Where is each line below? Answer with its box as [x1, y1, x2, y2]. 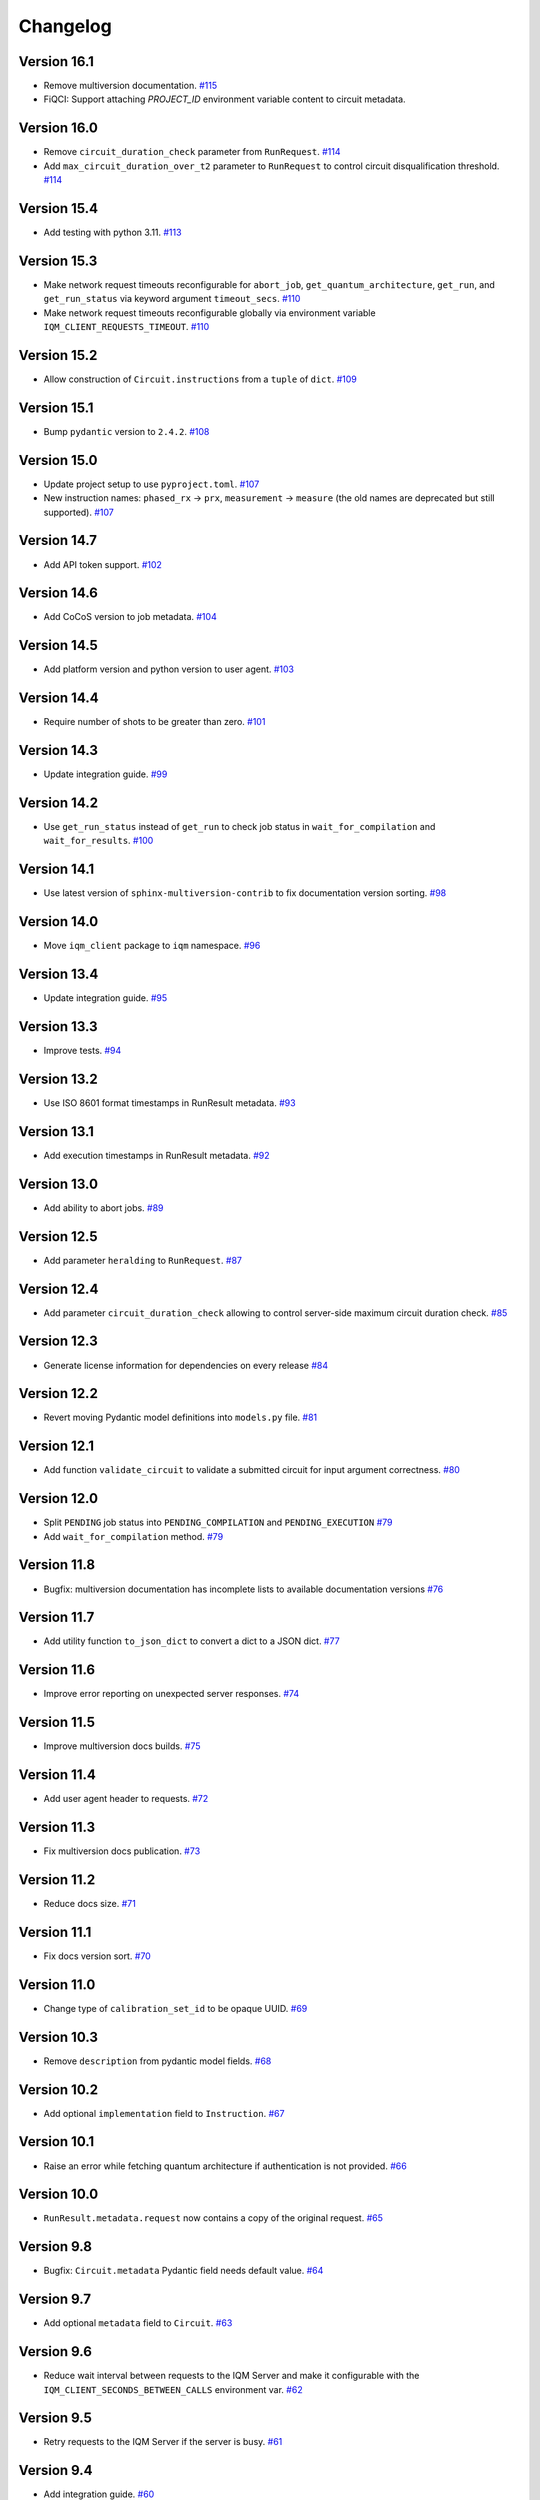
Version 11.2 [18, 1871, 96, 1888]
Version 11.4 [18, 1766, 97, 1784]
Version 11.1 [18, 1923, 92, 1940]
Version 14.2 [18, 794, 99, 811]
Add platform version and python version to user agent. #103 [43, 663, 295, 675]
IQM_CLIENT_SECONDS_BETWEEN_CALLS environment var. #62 [43, 2383, 304, 2395]
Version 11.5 [18, 1714, 95, 1731]
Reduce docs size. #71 [43, 1897, 137, 1909]
